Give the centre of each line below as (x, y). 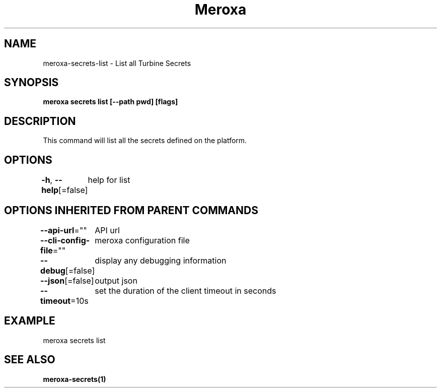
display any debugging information (161, 260)
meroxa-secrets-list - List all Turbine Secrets (117, 63)
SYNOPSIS (31, 83)
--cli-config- (65, 240)
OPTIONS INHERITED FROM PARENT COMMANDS (131, 210)
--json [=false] (67, 280)
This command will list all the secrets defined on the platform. (145, 141)
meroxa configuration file (142, 240)
